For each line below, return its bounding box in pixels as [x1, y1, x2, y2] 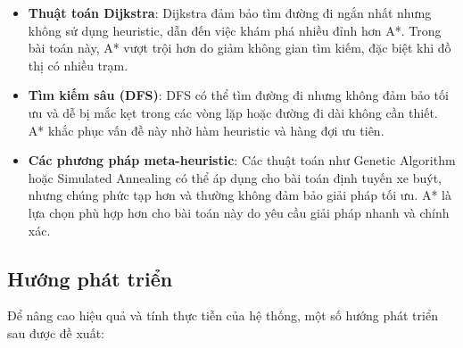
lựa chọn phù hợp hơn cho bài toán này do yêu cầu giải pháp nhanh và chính [28, 203, 450, 221]
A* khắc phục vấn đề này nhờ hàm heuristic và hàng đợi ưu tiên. [28, 120, 384, 139]
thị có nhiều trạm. [28, 55, 128, 74]
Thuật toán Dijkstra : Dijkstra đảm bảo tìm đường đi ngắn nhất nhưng [28, 4, 432, 21]
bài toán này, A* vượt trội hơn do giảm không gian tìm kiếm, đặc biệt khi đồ [28, 38, 451, 57]
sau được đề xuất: [7, 323, 104, 342]
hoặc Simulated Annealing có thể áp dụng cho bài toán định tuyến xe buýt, [28, 168, 442, 186]
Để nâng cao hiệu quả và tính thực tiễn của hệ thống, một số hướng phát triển [7, 306, 438, 325]
